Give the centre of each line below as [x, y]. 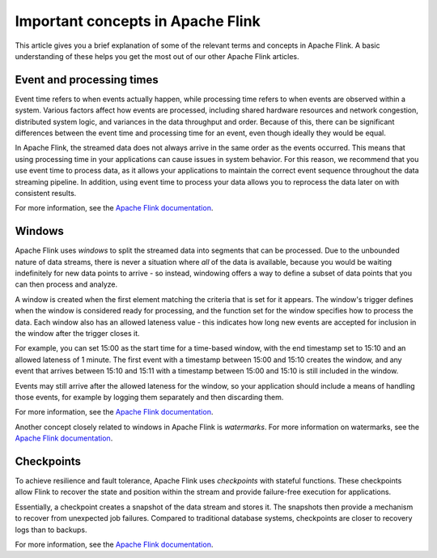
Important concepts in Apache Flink [138, 21]
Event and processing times [87, 80]
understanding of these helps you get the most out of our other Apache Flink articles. [157, 56]
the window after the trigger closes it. [78, 333]
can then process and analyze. [66, 284]
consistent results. [46, 193]
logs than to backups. [51, 530]
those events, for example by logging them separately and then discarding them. [149, 397]
